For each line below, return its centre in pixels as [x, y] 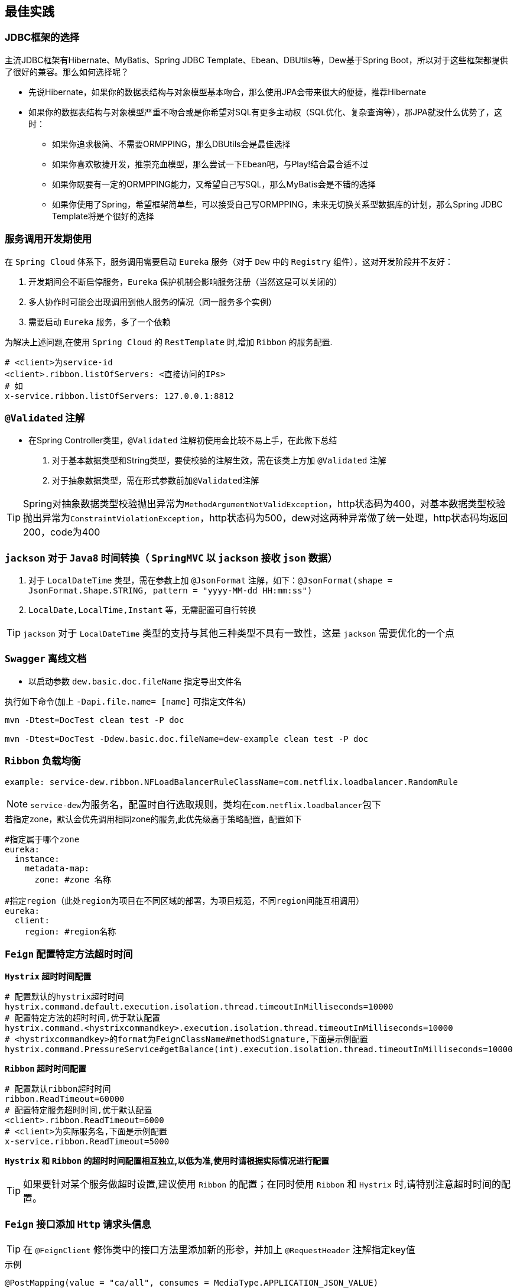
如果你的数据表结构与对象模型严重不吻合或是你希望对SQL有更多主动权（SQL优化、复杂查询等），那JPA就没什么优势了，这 [265, 112]
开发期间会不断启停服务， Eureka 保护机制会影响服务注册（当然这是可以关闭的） [185, 281]
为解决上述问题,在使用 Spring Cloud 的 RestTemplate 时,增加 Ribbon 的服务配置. [169, 342]
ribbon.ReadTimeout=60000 [65, 1099]
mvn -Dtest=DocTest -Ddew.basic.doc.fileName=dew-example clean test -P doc [187, 739]
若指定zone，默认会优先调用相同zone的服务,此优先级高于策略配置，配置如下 [153, 819]
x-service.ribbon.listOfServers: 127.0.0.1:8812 [119, 396]
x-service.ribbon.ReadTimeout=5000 [87, 1142]
